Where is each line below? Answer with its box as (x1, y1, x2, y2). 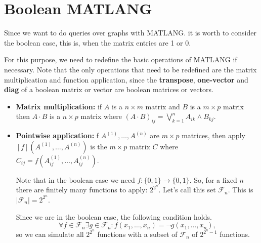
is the (90, 141, 107, 151)
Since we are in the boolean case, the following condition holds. (16, 211, 212, 222)
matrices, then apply (182, 130, 245, 141)
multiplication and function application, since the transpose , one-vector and (4, 74, 248, 85)
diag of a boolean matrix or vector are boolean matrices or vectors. (4, 84, 213, 95)
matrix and (145, 101, 180, 111)
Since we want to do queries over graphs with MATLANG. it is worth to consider (4, 27, 256, 38)
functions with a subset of (97, 229, 178, 239)
